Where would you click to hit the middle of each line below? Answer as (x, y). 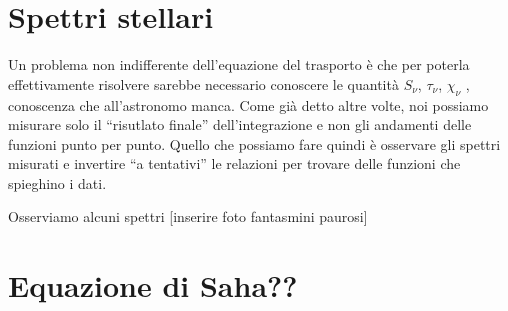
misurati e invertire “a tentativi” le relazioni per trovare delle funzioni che (234, 163)
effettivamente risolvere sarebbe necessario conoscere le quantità (203, 83)
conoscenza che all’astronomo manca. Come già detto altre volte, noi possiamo (248, 104)
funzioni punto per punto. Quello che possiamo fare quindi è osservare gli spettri (254, 143)
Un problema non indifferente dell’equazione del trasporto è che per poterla (239, 64)
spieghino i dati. (57, 182)
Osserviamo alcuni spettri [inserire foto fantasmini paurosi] (188, 216)
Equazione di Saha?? (153, 285)
